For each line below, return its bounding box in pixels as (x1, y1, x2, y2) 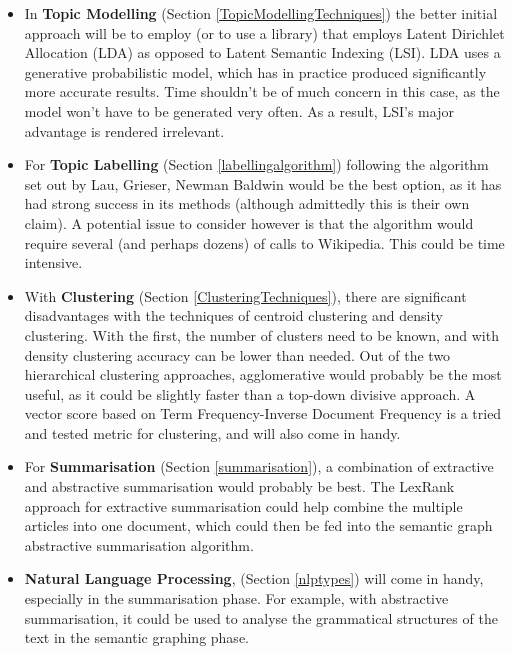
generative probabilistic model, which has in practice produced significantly (24, 61, 487, 82)
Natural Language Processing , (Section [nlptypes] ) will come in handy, (24, 568, 484, 589)
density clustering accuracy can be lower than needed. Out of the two (24, 344, 451, 365)
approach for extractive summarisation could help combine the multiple (24, 495, 463, 516)
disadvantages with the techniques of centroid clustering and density (24, 305, 443, 326)
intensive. (24, 252, 83, 273)
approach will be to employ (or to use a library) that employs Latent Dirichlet (24, 22, 505, 43)
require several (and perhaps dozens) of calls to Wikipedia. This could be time (24, 232, 505, 253)
